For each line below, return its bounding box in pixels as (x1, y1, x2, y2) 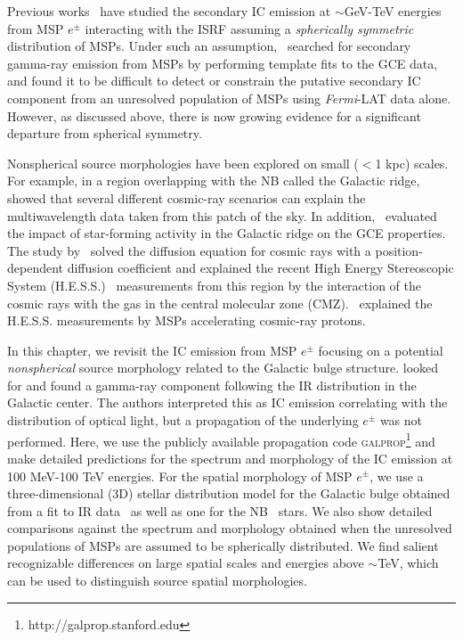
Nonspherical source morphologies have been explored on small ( (7, 153, 359, 172)
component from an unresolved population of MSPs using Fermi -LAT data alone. (7, 88, 451, 107)
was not (379, 411, 423, 430)
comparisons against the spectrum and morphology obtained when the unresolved (7, 519, 452, 537)
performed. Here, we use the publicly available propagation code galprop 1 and (7, 429, 435, 450)
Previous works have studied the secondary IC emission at (7, 2, 331, 20)
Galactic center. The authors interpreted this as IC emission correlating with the (7, 393, 448, 412)
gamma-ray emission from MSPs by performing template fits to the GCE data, (7, 53, 438, 72)
